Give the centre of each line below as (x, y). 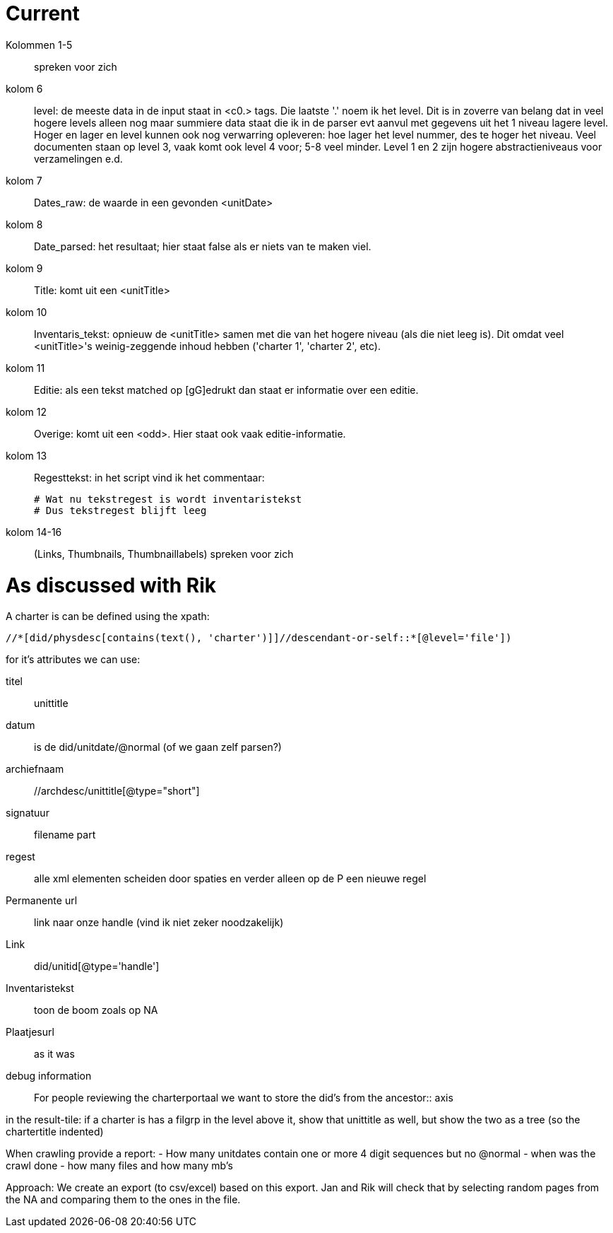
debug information (49, 1076)
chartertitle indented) (55, 1132)
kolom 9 (24, 268)
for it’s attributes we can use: (73, 660)
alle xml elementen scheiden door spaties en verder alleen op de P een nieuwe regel (230, 879)
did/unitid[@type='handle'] (97, 966)
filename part (65, 835)
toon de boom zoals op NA (96, 1010)
